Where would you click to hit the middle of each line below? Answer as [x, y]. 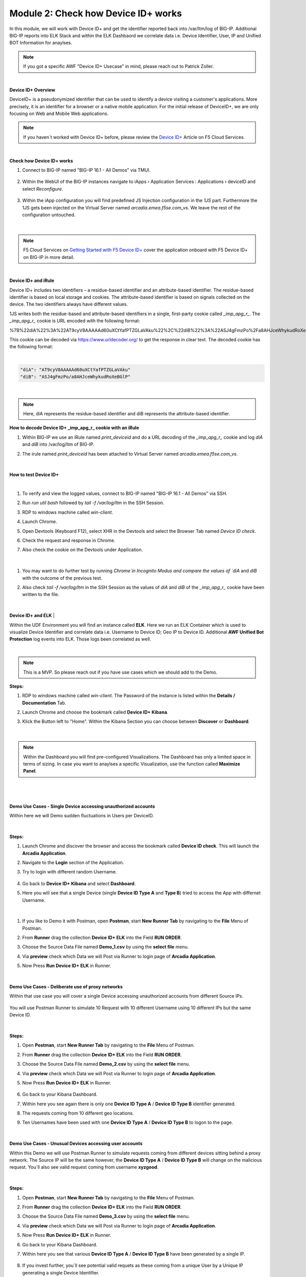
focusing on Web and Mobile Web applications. [59, 114]
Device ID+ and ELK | [32, 616]
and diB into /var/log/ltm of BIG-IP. [58, 444]
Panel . [30, 771]
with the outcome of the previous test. [62, 578]
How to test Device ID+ [34, 475]
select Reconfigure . [43, 188]
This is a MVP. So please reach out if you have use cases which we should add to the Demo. [120, 672]
